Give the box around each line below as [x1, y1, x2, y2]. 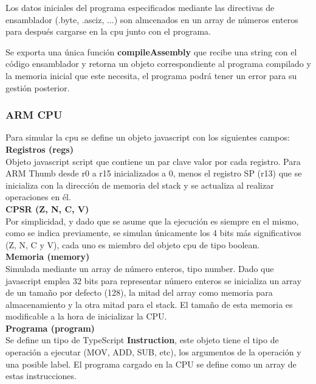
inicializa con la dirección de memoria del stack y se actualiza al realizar [5, 178, 274, 191]
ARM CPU [5, 107, 63, 122]
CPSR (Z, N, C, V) [5, 202, 89, 215]
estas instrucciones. [5, 369, 77, 382]
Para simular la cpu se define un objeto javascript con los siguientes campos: [5, 131, 290, 144]
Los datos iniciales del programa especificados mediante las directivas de [5, 1, 275, 13]
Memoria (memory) [5, 250, 90, 263]
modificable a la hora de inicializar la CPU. [5, 310, 167, 323]
